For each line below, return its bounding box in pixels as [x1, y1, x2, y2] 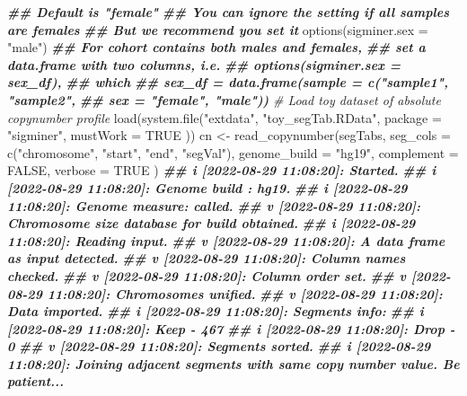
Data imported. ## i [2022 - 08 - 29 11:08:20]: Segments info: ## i [7, 302, 424, 321]
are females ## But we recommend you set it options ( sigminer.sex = [7, 20, 428, 39]
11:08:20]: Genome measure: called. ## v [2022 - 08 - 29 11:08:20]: [7, 196, 420, 215]
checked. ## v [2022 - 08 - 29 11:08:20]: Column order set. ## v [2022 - [7, 266, 451, 285]
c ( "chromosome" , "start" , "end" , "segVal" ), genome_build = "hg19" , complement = [7, 143, 459, 162]
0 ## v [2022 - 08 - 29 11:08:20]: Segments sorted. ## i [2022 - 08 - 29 [7, 337, 431, 356]
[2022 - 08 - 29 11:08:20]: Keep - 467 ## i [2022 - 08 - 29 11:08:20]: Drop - [7, 319, 455, 338]
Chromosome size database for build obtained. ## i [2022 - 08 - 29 [7, 214, 416, 233]
